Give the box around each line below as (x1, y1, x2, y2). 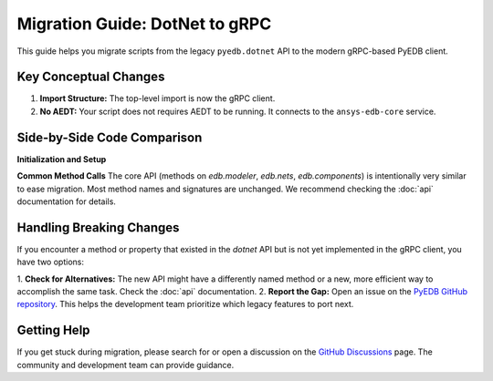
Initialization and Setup (16, 153, 107, 164)
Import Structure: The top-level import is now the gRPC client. (39, 93, 276, 104)
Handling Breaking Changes (16, 220, 180, 235)
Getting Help (16, 323, 90, 338)
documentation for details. (16, 196, 116, 207)
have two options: (16, 256, 84, 268)
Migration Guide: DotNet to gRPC (16, 14, 272, 34)
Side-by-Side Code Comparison (16, 129, 203, 145)
